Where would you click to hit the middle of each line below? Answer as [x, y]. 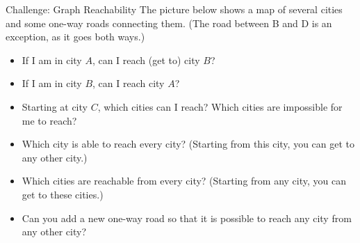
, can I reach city [129, 83]
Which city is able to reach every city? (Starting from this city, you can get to [188, 144]
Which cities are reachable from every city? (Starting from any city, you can [184, 181]
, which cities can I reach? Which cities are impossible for [220, 106]
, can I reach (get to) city [146, 60]
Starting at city [55, 106]
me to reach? [49, 120]
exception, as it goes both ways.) [75, 37]
